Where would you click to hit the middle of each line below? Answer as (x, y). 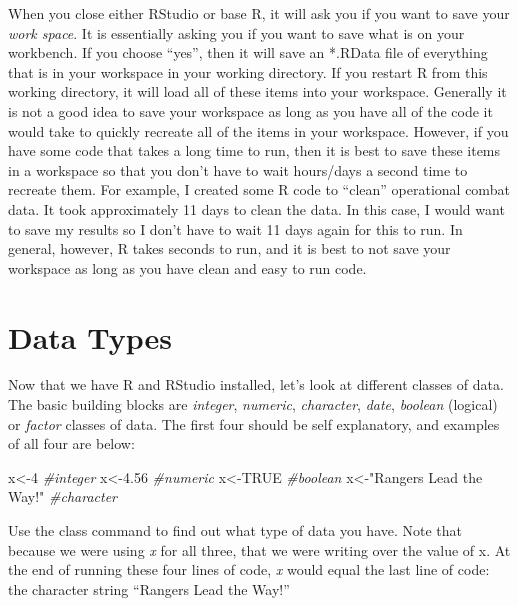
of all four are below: (71, 443)
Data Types (90, 336)
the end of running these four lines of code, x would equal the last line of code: (249, 569)
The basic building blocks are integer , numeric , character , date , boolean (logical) (253, 404)
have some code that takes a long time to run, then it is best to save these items (254, 150)
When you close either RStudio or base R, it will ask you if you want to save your (259, 13)
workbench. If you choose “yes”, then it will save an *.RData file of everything (248, 52)
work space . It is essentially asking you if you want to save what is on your (236, 32)
